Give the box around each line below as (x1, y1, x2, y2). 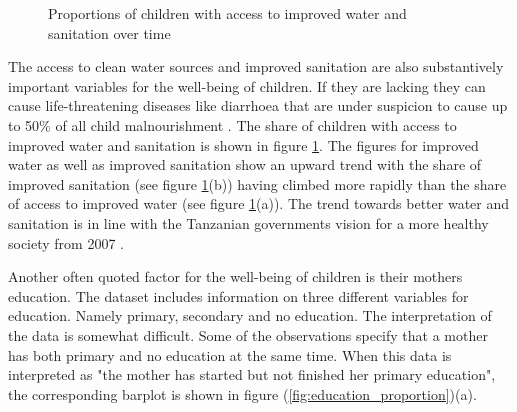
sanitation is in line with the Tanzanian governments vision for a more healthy (8, 212, 489, 233)
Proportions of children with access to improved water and (48, 3, 407, 23)
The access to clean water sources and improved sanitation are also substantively (8, 56, 504, 77)
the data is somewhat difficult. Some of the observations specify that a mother (8, 324, 488, 345)
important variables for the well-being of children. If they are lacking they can (8, 75, 486, 96)
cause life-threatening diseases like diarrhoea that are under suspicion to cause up (8, 95, 508, 116)
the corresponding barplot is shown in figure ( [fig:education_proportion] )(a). (8, 383, 477, 404)
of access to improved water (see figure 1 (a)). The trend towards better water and (8, 193, 510, 214)
